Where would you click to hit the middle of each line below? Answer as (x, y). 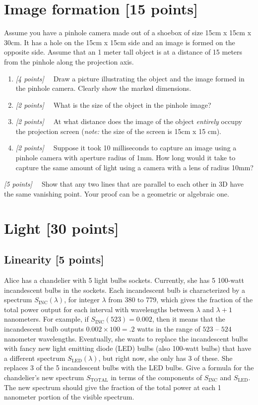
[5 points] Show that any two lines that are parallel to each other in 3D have (124, 184)
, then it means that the (189, 319)
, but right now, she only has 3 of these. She (165, 358)
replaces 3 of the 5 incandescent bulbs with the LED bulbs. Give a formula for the (129, 368)
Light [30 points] (62, 228)
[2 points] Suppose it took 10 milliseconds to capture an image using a (126, 148)
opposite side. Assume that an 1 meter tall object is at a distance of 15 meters (123, 52)
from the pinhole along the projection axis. (69, 61)
